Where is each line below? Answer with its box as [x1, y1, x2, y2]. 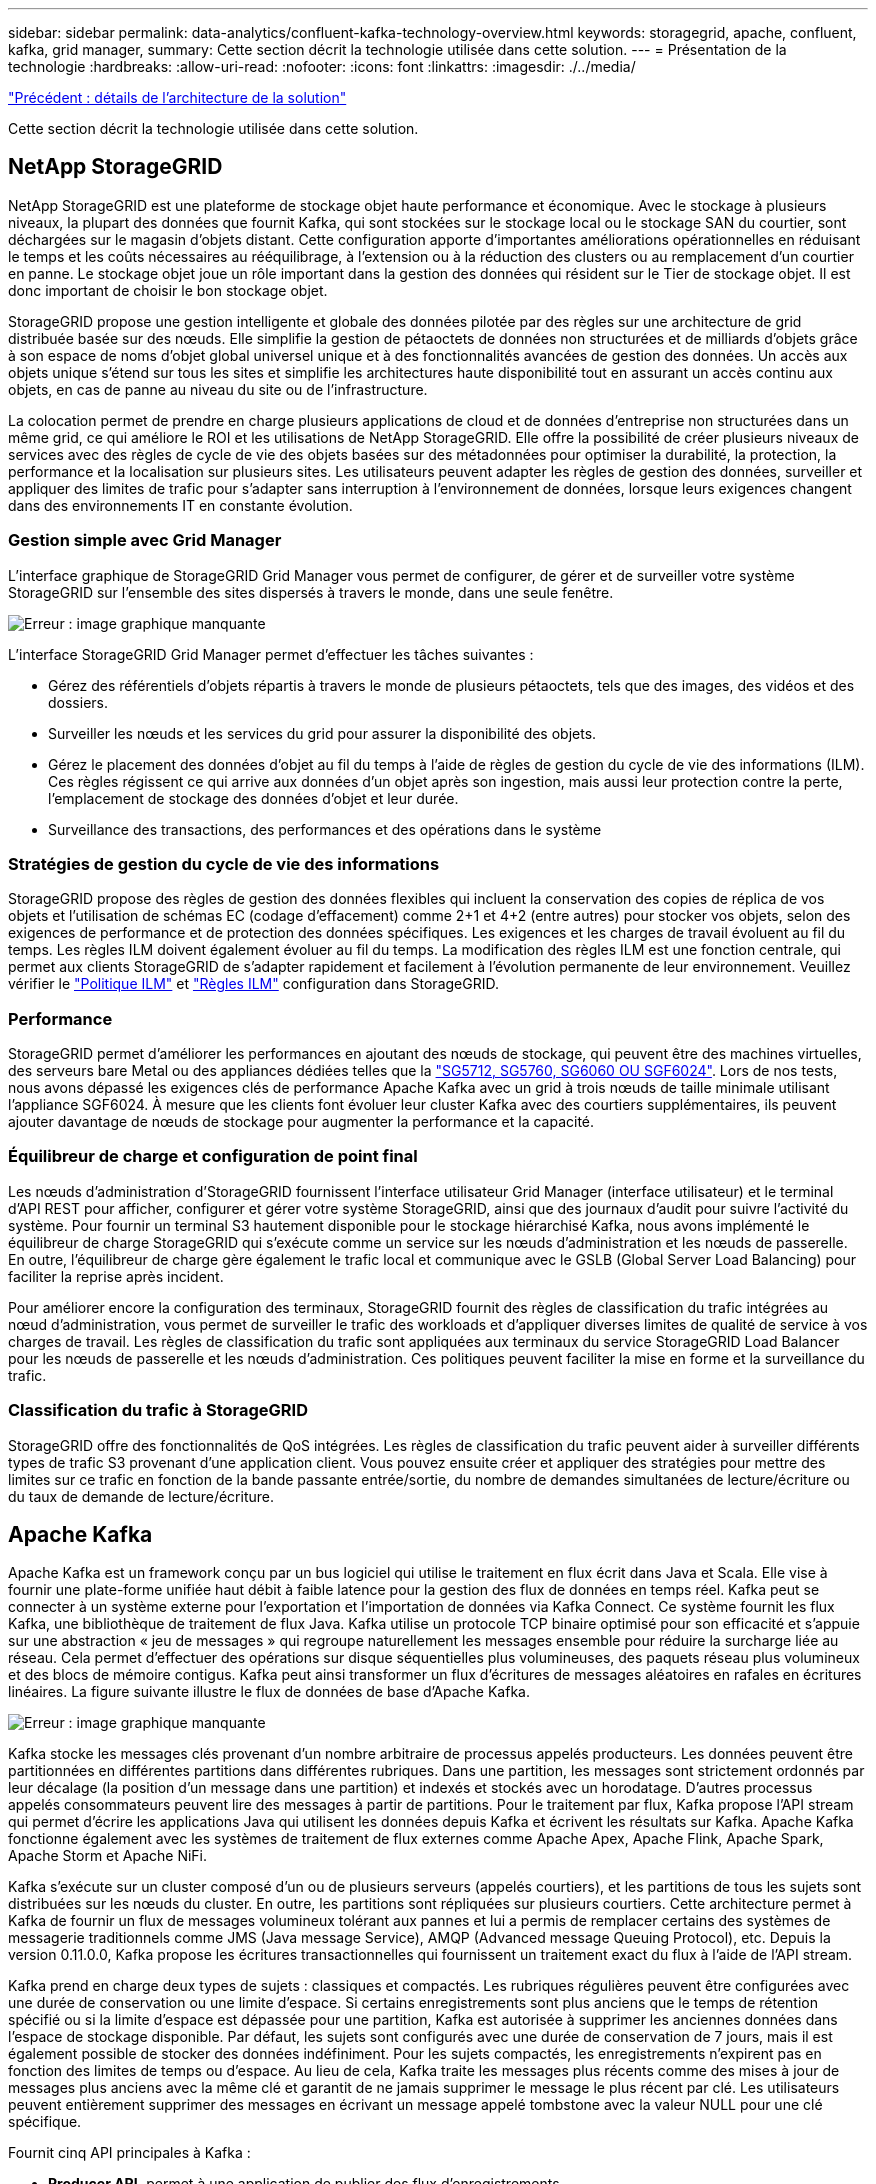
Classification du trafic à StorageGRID [8, 1400, 308, 1421]
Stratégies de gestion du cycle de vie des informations [8, 853, 440, 874]
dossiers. [48, 693, 108, 711]
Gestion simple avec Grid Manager [8, 530, 282, 551]
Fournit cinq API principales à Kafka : [8, 2144, 251, 2162]
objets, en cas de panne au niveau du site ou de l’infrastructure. [8, 380, 428, 398]
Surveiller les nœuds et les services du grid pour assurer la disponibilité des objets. [48, 724, 597, 742]
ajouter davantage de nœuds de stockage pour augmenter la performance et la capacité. [8, 1113, 595, 1131]
